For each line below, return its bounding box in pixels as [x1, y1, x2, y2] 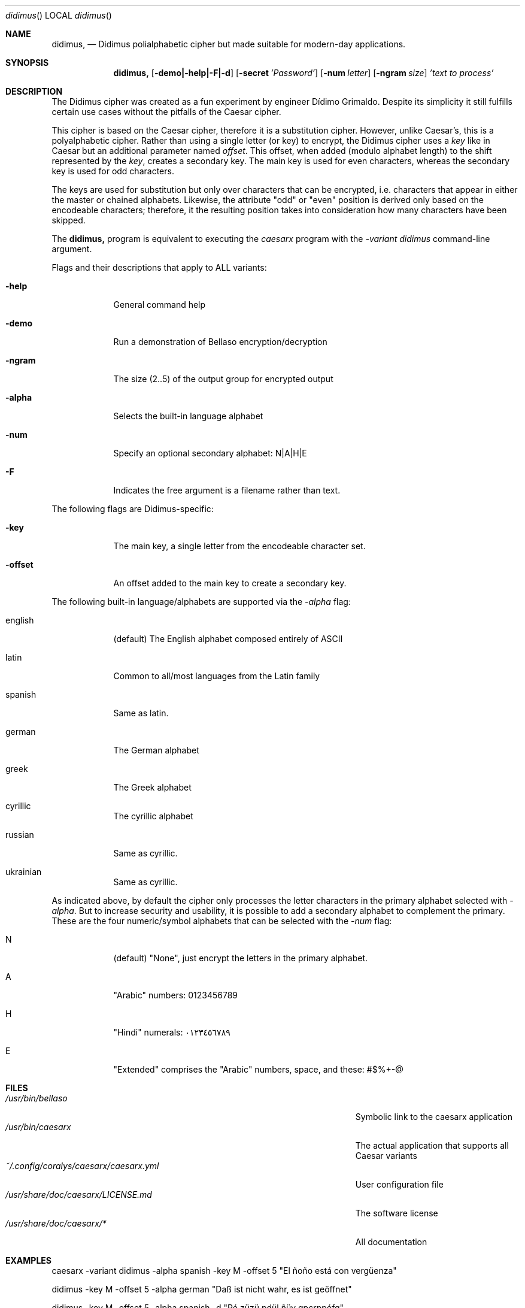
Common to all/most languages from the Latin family [113, 671, 320, 681]
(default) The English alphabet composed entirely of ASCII [113, 634, 343, 644]
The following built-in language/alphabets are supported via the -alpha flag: [51, 597, 351, 607]
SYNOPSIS [5, 57, 49, 68]
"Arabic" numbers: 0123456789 [113, 990, 238, 1000]
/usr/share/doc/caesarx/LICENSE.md [5, 1189, 152, 1200]
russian [5, 829, 34, 840]
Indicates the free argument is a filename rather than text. [113, 485, 341, 495]
